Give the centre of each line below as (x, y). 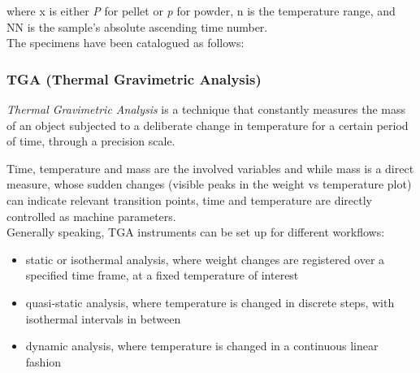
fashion (43, 361)
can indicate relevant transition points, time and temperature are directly (189, 200)
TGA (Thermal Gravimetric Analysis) (134, 78)
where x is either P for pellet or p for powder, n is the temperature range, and (201, 11)
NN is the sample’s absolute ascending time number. (137, 26)
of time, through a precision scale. (91, 141)
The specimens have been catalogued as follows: (126, 43)
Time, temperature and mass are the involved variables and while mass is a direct (210, 168)
